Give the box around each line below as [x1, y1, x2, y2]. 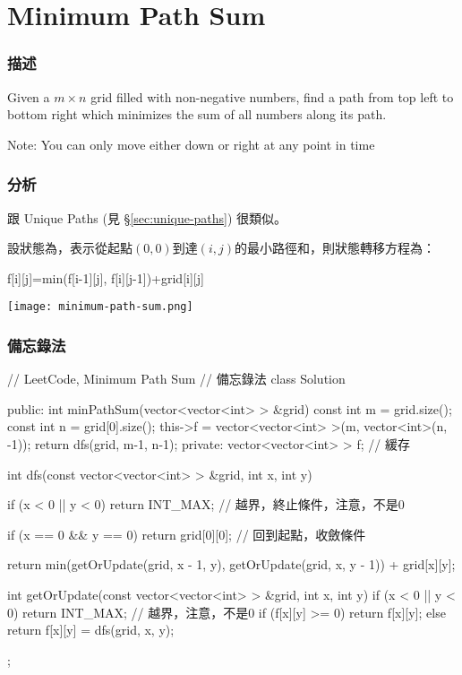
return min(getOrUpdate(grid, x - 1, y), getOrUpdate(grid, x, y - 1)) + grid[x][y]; [7, 555, 456, 574]
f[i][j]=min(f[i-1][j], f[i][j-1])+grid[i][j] [7, 268, 204, 287]
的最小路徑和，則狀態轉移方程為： [235, 238, 436, 257]
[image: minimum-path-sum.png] [7, 300, 193, 314]
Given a [7, 87, 50, 106]
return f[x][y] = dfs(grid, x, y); [7, 620, 175, 639]
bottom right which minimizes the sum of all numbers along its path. [7, 105, 387, 124]
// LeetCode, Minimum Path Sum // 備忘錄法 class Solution [7, 369, 346, 388]
